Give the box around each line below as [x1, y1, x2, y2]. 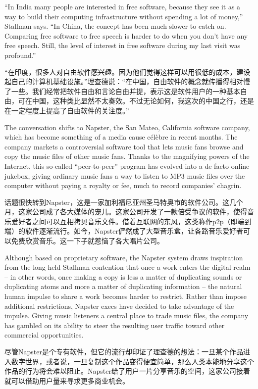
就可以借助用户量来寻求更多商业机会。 [4, 375, 129, 386]
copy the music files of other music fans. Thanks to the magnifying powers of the [4, 151, 250, 161]
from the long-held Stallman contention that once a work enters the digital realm [4, 262, 251, 272]
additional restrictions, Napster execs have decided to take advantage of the [4, 300, 234, 311]
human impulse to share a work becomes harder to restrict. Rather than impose [4, 291, 247, 301]
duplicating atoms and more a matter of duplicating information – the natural [4, 281, 242, 292]
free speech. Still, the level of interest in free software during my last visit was [4, 40, 241, 50]
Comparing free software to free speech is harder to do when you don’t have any [4, 30, 248, 41]
